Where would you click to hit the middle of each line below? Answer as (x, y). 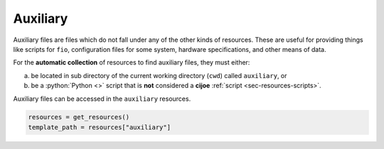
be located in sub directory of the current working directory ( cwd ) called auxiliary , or (159, 75)
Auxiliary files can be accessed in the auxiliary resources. (102, 99)
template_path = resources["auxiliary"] (99, 127)
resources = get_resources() (79, 117)
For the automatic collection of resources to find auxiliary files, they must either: (132, 62)
